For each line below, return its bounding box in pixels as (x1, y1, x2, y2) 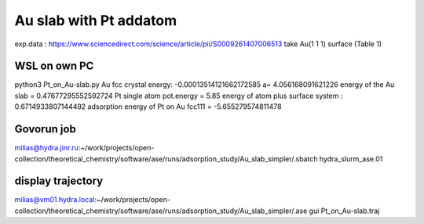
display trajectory (14, 175, 104, 188)
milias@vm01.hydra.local (14, 195, 95, 204)
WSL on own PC (14, 60, 94, 73)
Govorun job (14, 122, 76, 136)
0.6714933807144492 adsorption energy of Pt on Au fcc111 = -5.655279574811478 (14, 102, 282, 111)
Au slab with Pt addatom (14, 12, 177, 29)
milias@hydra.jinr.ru (14, 143, 79, 153)
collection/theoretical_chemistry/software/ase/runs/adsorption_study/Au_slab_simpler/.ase (14, 206, 308, 215)
